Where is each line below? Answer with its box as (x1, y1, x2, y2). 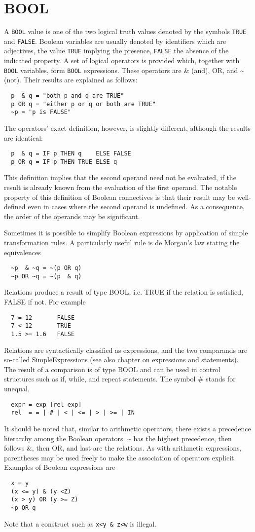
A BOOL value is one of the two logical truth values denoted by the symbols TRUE (4, 26, 247, 37)
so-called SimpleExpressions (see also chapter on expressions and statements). (4, 354, 239, 365)
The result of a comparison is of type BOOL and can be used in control (4, 364, 220, 374)
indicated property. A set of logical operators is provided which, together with (4, 55, 240, 66)
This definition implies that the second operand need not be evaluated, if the (4, 172, 236, 183)
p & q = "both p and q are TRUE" (11, 92, 124, 99)
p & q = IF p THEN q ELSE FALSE (11, 150, 131, 157)
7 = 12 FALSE (11, 314, 75, 321)
